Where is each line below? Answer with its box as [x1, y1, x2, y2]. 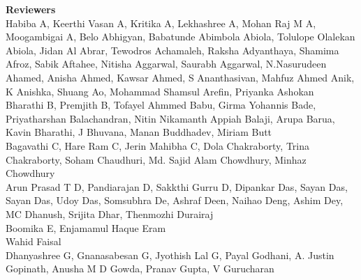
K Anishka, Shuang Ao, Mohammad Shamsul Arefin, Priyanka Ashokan [6, 84, 314, 98]
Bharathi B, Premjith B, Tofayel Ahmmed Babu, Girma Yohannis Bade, [6, 98, 316, 112]
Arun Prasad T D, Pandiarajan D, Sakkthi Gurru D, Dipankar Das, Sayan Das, [6, 179, 348, 194]
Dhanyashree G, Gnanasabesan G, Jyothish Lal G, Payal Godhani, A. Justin [6, 247, 334, 262]
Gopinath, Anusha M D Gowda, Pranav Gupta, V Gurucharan [6, 261, 274, 276]
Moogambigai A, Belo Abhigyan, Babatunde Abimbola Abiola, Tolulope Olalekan [6, 29, 355, 44]
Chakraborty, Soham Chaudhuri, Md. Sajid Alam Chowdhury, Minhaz [6, 152, 307, 166]
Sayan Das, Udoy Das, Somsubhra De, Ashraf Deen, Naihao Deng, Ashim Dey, [6, 193, 344, 208]
